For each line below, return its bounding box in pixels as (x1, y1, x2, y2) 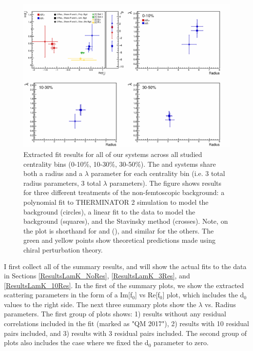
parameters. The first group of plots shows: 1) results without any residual (4, 309, 226, 319)
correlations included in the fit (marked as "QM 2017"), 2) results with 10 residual (4, 318, 250, 329)
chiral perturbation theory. (23, 244, 103, 254)
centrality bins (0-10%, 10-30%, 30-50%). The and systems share (23, 158, 216, 169)
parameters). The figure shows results (109, 177, 222, 188)
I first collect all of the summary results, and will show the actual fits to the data (4, 261, 247, 271)
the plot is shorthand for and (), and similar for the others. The (23, 225, 214, 235)
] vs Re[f (135, 290, 160, 300)
